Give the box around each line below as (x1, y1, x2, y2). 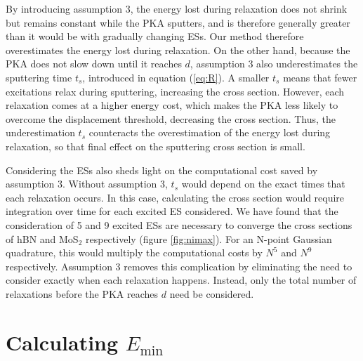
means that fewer (283, 70, 357, 84)
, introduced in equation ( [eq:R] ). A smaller (82, 70, 270, 84)
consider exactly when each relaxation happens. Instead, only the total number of (6, 273, 357, 287)
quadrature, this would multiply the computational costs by (6, 245, 263, 260)
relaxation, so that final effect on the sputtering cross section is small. (6, 138, 305, 153)
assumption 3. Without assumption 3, (6, 176, 168, 191)
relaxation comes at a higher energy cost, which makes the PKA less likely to (6, 98, 338, 112)
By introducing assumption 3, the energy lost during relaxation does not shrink (6, 1, 348, 15)
